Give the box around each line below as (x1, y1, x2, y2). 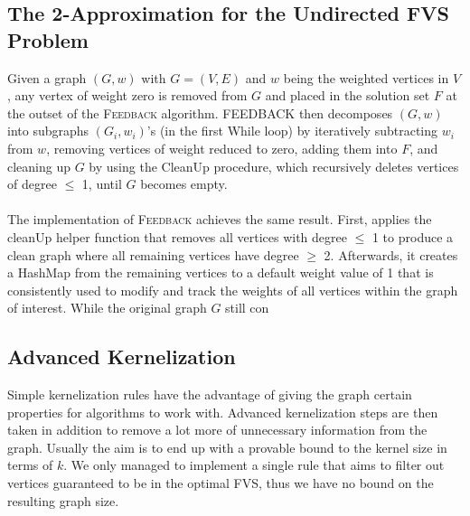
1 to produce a (371, 227, 454, 246)
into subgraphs (7, 121, 89, 140)
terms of (7, 455, 53, 474)
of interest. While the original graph (7, 298, 207, 317)
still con (225, 298, 269, 317)
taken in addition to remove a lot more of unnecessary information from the (7, 420, 428, 439)
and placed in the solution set (265, 86, 430, 105)
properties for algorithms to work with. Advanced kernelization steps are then (7, 402, 438, 421)
